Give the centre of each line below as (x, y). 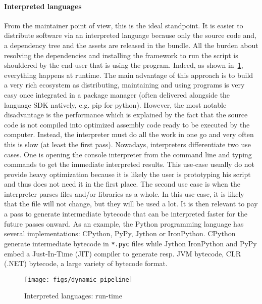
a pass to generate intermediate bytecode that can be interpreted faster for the (126, 214)
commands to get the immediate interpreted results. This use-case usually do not (129, 164)
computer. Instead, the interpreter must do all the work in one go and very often (129, 134)
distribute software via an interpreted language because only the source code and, (130, 35)
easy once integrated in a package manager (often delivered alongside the (117, 94)
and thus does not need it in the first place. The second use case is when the (122, 184)
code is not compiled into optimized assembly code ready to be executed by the (127, 124)
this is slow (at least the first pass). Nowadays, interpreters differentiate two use (127, 144)
